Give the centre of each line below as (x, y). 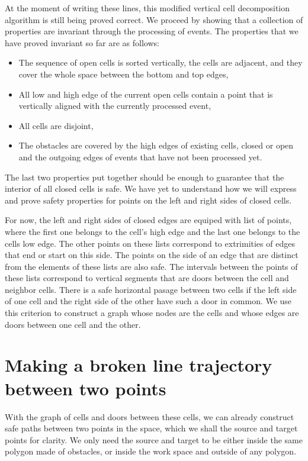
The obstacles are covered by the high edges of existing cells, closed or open (156, 145)
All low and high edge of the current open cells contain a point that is (146, 94)
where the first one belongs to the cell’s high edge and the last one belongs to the (153, 231)
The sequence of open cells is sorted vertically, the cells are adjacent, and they (161, 62)
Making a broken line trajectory (139, 365)
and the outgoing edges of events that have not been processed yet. (140, 157)
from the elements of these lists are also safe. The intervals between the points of (151, 266)
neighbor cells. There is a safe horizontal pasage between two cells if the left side (151, 289)
